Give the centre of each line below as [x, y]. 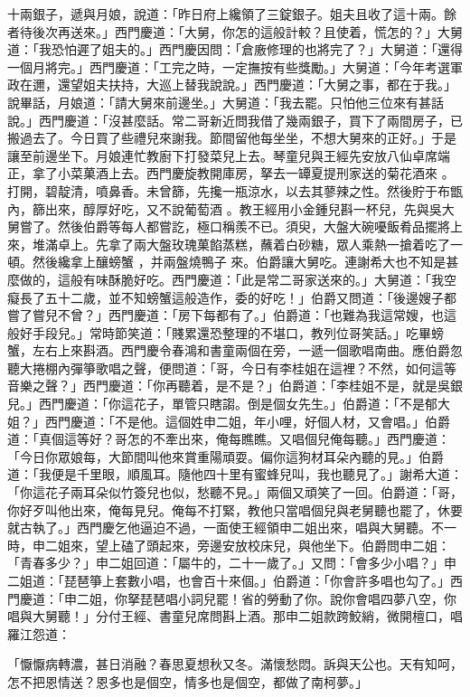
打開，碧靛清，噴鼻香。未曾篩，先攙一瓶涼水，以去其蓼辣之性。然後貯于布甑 [235, 190]
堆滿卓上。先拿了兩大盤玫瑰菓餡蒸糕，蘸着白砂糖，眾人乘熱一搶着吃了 [241, 244]
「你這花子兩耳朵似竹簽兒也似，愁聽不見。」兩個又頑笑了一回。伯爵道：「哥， [235, 492]
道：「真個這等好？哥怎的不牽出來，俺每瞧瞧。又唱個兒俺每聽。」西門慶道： [229, 439]
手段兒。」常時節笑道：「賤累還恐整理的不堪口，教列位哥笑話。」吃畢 [231, 332]
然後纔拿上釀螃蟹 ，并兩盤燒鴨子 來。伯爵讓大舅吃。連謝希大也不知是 [239, 262]
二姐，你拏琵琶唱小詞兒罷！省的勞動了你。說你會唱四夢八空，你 [266, 598]
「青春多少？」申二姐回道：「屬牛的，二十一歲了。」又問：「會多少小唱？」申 [232, 563]
